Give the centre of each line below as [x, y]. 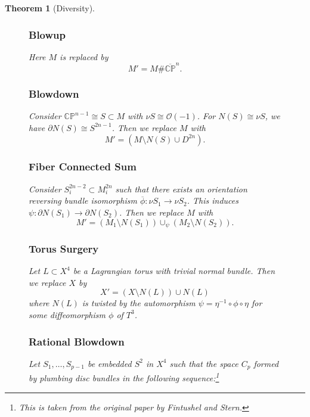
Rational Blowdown [77, 341]
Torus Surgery [64, 248]
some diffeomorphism [67, 314]
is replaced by [84, 56]
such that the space [204, 363]
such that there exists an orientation [181, 189]
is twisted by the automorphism [139, 303]
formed [266, 363]
